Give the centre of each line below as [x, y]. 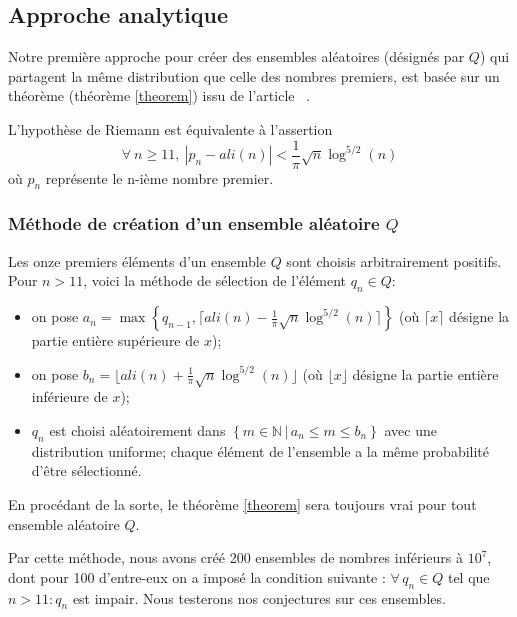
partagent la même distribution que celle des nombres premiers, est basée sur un [254, 75]
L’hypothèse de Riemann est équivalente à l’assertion [170, 128]
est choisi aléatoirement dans [137, 430]
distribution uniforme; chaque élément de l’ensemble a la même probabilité [260, 450]
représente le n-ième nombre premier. [159, 177]
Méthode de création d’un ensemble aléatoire [194, 223]
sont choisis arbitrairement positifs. [394, 260]
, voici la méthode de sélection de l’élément [215, 280]
